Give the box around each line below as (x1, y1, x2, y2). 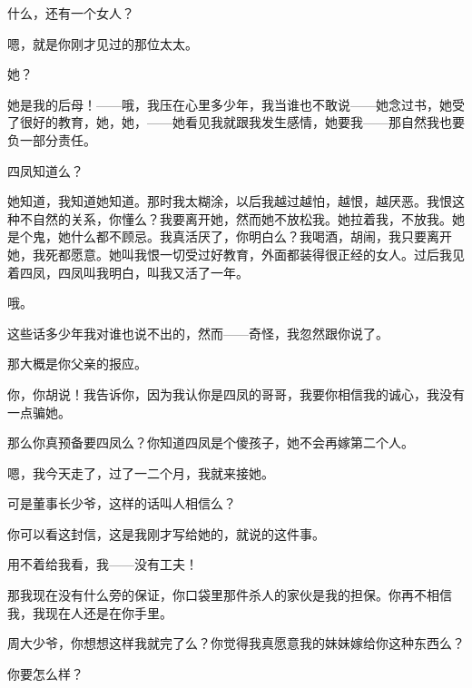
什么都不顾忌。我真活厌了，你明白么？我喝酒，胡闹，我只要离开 (70, 227, 452, 246)
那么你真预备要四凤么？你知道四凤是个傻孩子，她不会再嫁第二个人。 (7, 433, 414, 452)
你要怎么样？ (7, 663, 84, 683)
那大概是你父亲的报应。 (7, 354, 147, 373)
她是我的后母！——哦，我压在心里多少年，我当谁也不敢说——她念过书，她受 (7, 94, 465, 113)
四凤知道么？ (7, 161, 84, 180)
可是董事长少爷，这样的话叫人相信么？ (7, 494, 236, 513)
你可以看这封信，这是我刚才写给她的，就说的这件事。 (7, 524, 325, 543)
